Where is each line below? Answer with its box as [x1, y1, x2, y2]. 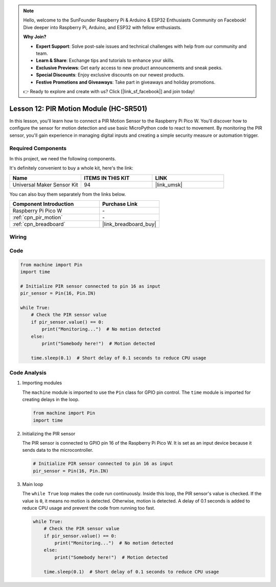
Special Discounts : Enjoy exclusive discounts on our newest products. [36, 72, 185, 78]
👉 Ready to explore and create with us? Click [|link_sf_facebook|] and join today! [23, 88, 195, 94]
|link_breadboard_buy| [102, 220, 156, 227]
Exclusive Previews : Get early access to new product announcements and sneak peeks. [36, 65, 223, 71]
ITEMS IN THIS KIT [83, 174, 130, 181]
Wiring [9, 234, 27, 241]
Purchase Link [102, 200, 138, 207]
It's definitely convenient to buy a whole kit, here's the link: [9, 165, 133, 171]
